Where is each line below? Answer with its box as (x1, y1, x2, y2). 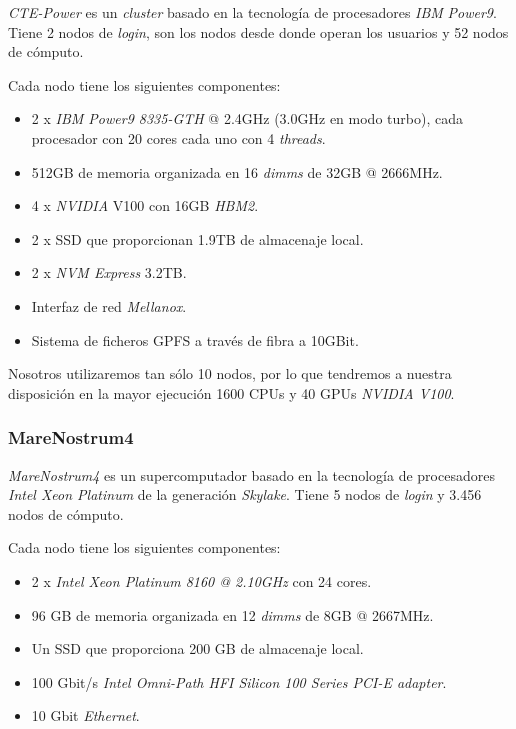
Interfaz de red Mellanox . (31, 295, 187, 316)
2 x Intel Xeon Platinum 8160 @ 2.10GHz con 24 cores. (31, 570, 372, 591)
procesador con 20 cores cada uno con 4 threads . (31, 127, 326, 148)
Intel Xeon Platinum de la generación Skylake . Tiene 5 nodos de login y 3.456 (8, 484, 482, 505)
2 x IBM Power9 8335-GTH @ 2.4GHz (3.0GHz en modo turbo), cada (31, 108, 463, 129)
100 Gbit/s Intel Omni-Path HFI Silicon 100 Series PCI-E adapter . (31, 671, 447, 692)
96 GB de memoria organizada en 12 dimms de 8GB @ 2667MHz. (31, 604, 434, 625)
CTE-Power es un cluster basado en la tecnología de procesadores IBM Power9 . (8, 2, 497, 22)
